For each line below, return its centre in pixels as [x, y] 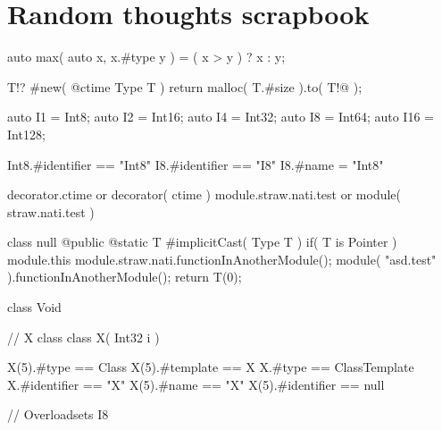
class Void [34, 307]
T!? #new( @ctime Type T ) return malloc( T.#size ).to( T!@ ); [185, 86]
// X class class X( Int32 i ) [83, 337]
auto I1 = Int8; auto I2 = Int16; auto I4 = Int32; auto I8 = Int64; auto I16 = [221, 117]
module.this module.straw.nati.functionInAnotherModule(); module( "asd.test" [222, 259]
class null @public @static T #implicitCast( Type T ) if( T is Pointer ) [202, 242]
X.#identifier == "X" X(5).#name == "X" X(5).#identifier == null [196, 384]
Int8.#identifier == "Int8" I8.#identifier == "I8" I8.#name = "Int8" [196, 164]
